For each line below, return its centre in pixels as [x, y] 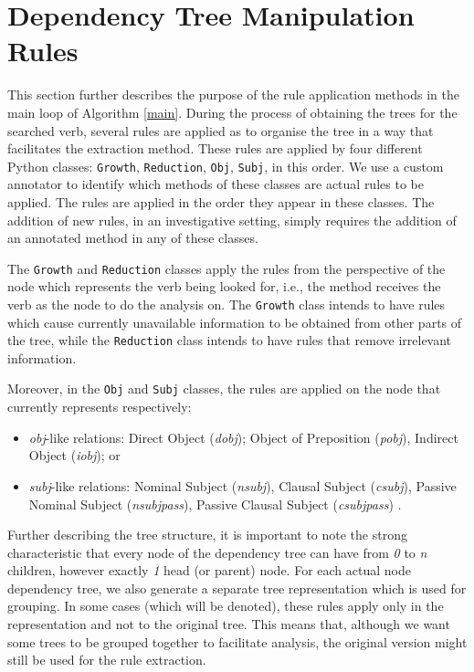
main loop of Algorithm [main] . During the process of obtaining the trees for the [232, 112]
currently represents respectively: [100, 407]
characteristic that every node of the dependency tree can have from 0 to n [217, 552]
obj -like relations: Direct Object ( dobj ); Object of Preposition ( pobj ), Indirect [243, 437]
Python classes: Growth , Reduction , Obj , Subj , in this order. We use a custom [226, 166]
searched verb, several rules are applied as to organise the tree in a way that [221, 130]
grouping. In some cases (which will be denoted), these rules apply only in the [226, 606]
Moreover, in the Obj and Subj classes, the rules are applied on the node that [224, 388]
